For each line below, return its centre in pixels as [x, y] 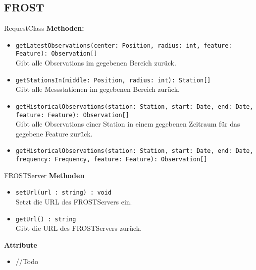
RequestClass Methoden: [44, 28]
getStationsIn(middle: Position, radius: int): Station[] [113, 80]
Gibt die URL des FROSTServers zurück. [79, 228]
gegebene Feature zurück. [54, 133]
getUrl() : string [46, 219]
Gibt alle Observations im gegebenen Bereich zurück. [96, 63]
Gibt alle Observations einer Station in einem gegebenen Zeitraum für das [128, 124]
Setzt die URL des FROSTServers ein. [74, 202]
